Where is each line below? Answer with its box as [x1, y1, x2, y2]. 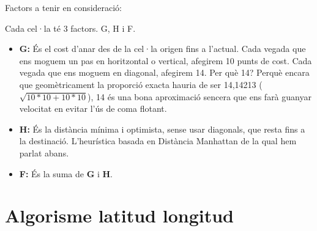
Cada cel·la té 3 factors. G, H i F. [5, 21, 136, 34]
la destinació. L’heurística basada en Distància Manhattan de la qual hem [19, 134, 297, 147]
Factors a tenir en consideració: [5, 1, 122, 13]
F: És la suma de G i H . [19, 167, 113, 180]
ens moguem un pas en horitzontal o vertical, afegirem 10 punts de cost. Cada [19, 54, 312, 67]
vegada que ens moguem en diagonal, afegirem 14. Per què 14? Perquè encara [19, 66, 310, 79]
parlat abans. [19, 146, 69, 159]
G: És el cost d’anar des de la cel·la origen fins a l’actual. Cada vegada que [19, 42, 306, 55]
